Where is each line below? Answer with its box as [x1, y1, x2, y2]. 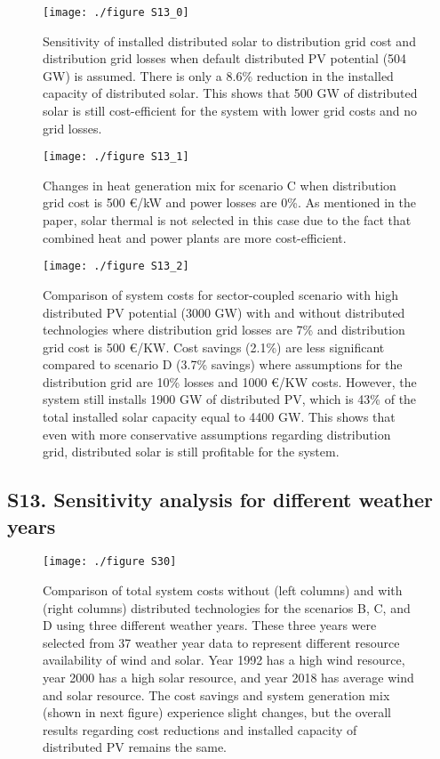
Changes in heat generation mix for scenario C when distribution [43, 175, 396, 194]
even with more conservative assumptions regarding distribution [43, 424, 391, 443]
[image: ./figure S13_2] [43, 260, 189, 273]
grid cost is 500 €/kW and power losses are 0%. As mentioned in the [43, 193, 416, 212]
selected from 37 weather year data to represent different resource [43, 633, 400, 651]
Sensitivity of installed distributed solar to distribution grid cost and [43, 31, 416, 50]
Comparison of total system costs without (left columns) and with [43, 581, 403, 600]
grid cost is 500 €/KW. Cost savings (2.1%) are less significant [43, 337, 385, 356]
